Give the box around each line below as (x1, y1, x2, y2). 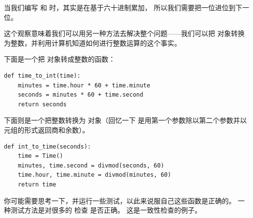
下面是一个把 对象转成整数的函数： (4, 54, 115, 64)
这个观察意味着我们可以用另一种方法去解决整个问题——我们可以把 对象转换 (4, 28, 245, 38)
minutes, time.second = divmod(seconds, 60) (18, 162, 164, 169)
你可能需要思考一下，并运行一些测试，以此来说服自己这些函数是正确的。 (4, 195, 235, 205)
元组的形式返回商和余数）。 (4, 124, 89, 134)
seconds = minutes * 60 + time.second (18, 91, 144, 99)
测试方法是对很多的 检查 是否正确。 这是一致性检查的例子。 (10, 205, 201, 215)
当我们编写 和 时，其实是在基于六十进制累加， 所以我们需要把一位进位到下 (4, 2, 242, 12)
